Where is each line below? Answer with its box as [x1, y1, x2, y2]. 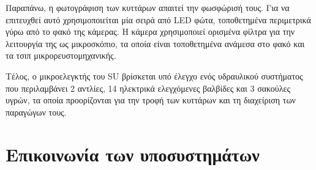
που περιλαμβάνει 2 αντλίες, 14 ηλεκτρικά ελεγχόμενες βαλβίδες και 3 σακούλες [6, 81, 290, 94]
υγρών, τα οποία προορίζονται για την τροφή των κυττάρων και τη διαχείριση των [6, 94, 296, 106]
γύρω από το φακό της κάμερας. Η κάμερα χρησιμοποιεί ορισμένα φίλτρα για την [6, 25, 295, 38]
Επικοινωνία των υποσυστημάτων [6, 141, 260, 166]
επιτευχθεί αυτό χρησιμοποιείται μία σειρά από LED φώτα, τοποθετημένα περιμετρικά [6, 13, 311, 26]
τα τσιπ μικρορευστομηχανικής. [6, 49, 116, 62]
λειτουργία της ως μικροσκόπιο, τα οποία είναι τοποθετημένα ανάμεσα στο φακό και [6, 37, 305, 50]
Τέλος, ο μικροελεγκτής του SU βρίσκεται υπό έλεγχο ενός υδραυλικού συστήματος [6, 69, 303, 82]
